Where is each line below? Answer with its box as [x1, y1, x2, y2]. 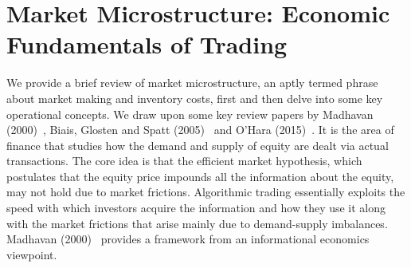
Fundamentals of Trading [6, 28, 288, 61]
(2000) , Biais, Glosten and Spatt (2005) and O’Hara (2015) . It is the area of [6, 121, 394, 138]
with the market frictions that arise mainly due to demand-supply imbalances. [6, 215, 388, 231]
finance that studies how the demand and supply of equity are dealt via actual [6, 136, 389, 153]
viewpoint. [6, 246, 57, 262]
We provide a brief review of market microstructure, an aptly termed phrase [6, 74, 378, 91]
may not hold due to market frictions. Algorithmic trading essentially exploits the [6, 183, 405, 200]
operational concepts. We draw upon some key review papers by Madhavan [6, 105, 374, 122]
